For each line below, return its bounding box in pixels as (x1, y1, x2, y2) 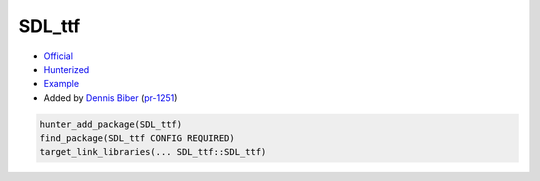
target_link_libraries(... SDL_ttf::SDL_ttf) (39, 146, 267, 158)
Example (43, 78, 80, 90)
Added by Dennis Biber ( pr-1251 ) (43, 91, 178, 104)
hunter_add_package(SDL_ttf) (39, 118, 183, 130)
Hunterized (43, 63, 90, 75)
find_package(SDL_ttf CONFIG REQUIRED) (39, 133, 235, 144)
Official (43, 50, 74, 62)
